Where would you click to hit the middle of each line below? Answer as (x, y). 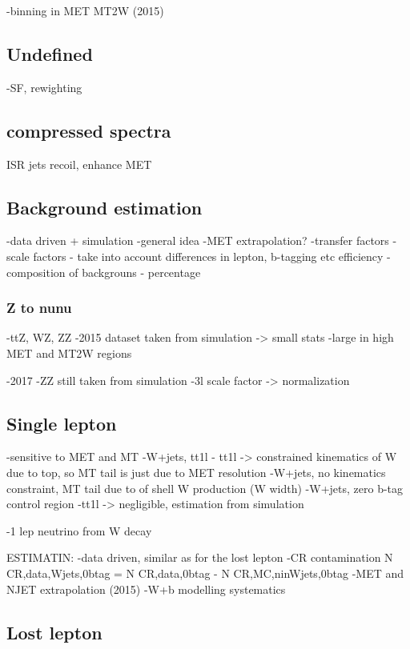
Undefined (50, 53)
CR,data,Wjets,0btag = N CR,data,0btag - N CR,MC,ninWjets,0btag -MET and (205, 573)
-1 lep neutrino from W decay (79, 530)
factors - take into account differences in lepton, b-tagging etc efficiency (208, 256)
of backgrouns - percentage (135, 272)
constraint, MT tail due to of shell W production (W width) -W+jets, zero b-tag (205, 488)
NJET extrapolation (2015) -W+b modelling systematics (146, 589)
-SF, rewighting (44, 87)
